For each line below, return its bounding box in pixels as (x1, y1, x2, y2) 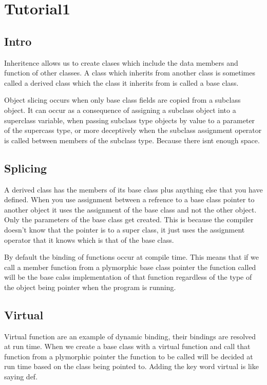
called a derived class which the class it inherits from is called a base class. (4, 77, 239, 88)
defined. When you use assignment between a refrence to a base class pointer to (4, 194, 255, 205)
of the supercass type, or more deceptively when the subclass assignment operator (4, 125, 262, 136)
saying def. (4, 371, 38, 382)
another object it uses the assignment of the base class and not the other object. (4, 204, 257, 215)
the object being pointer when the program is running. (4, 281, 176, 292)
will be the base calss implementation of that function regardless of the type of (4, 272, 252, 282)
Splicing (4, 160, 47, 176)
